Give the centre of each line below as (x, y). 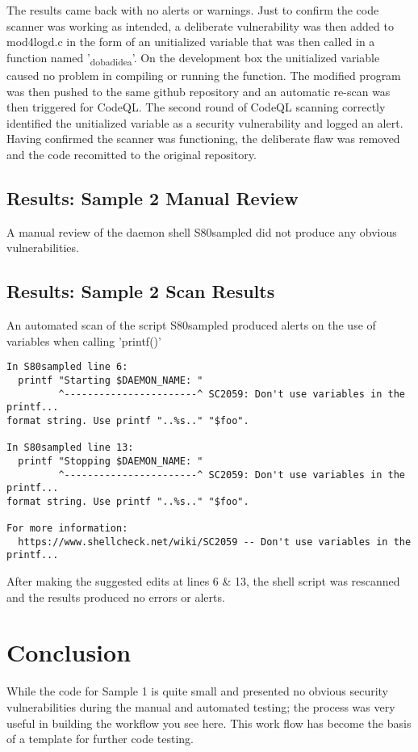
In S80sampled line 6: (67, 367)
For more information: (67, 529)
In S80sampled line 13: (70, 448)
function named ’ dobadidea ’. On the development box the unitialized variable (193, 58)
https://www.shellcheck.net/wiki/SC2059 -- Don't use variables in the (215, 542)
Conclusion (69, 652)
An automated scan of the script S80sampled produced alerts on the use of (191, 325)
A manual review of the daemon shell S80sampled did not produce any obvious (202, 231)
